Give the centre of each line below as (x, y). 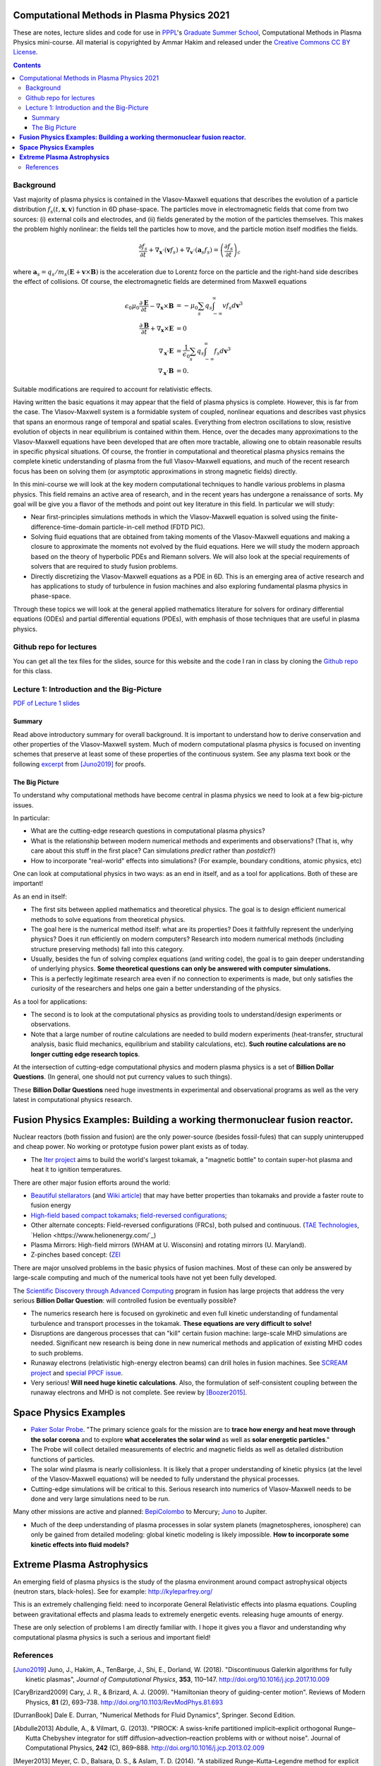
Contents (27, 65)
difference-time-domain (66, 527)
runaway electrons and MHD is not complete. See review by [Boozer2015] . (139, 1392)
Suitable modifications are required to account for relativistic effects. (113, 389)
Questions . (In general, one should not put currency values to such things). (123, 1077)
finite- (329, 517)
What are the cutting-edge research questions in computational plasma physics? (148, 831)
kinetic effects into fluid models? (80, 1544)
